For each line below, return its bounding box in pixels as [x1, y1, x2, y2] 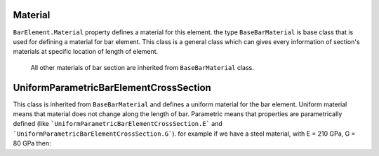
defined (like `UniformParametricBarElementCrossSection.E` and [13, 120, 222, 128]
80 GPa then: [13, 139, 51, 148]
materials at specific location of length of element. [13, 48, 159, 56]
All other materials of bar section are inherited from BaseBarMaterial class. [30, 63, 254, 71]
